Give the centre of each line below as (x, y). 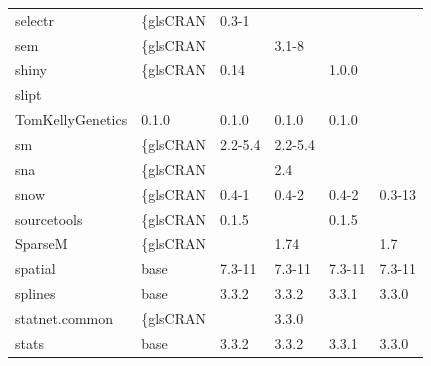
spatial (35, 268)
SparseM (41, 243)
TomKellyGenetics (71, 119)
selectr (34, 19)
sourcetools (49, 218)
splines (35, 293)
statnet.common (64, 317)
